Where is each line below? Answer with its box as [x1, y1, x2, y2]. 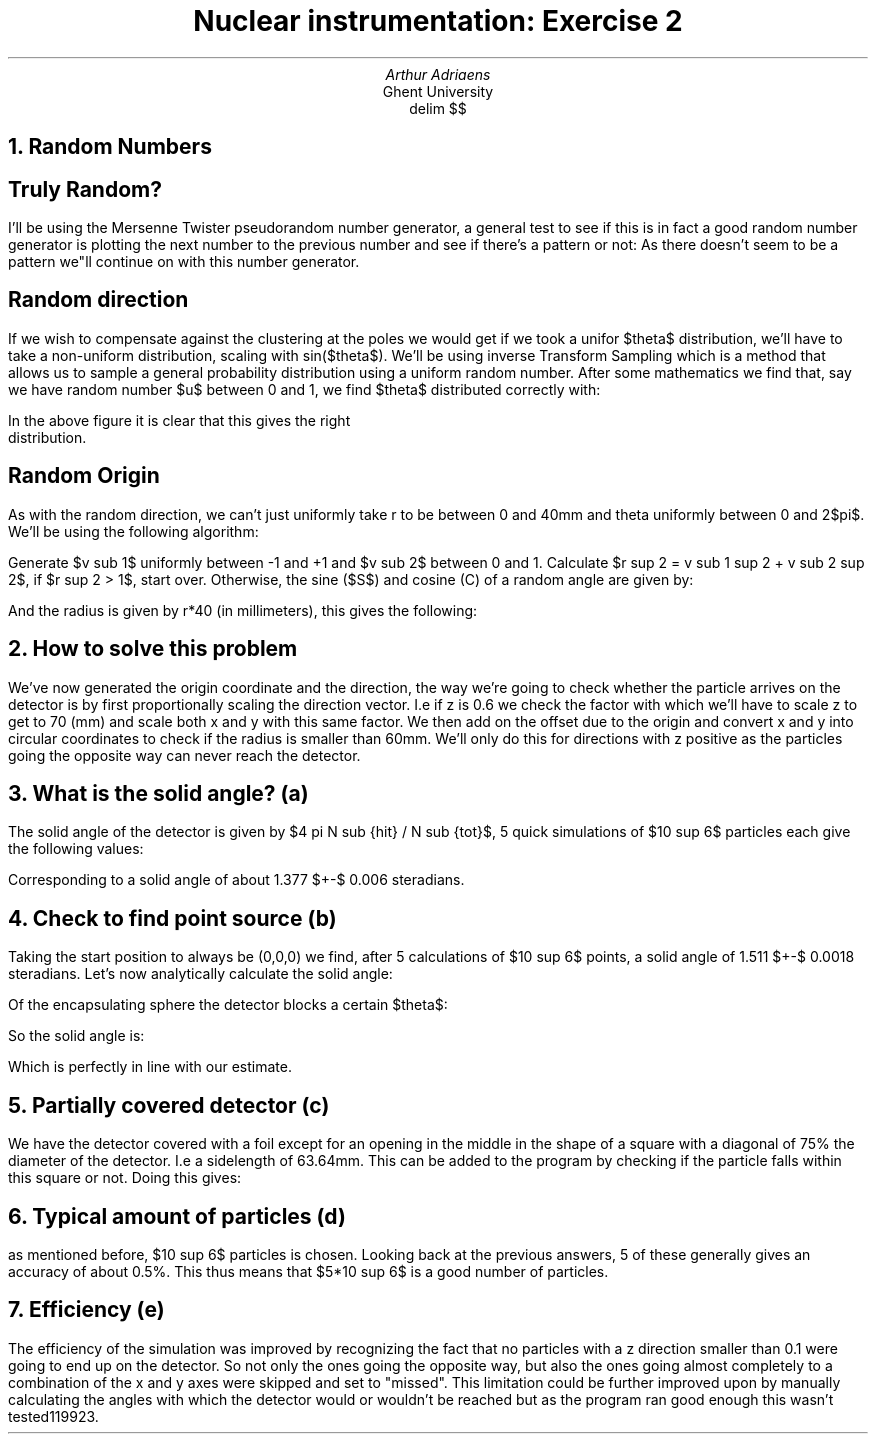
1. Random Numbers [8, 134, 212, 160]
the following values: [8, 840, 144, 858]
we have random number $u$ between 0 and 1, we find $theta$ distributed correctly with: [8, 380, 601, 398]
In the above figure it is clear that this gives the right [8, 411, 351, 429]
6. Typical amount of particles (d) [8, 1203, 346, 1229]
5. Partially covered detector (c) [8, 1092, 330, 1118]
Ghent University [382, 82, 494, 100]
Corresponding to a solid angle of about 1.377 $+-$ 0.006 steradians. [8, 871, 465, 889]
